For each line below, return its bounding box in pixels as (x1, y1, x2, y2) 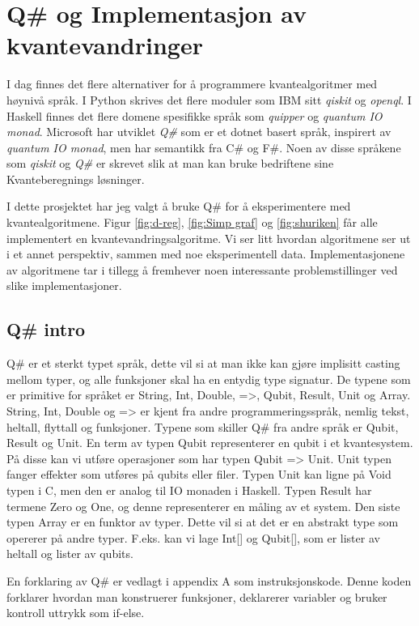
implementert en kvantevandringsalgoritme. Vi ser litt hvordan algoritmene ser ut (6, 229, 411, 246)
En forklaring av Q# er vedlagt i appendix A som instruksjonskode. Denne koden (6, 572, 412, 589)
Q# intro (6, 317, 86, 342)
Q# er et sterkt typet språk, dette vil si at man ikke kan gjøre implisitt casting (6, 355, 400, 372)
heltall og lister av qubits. (6, 545, 133, 562)
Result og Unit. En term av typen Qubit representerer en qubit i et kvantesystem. (6, 434, 413, 451)
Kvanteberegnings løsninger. (6, 170, 145, 187)
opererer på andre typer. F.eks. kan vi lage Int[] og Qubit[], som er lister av (6, 529, 380, 546)
